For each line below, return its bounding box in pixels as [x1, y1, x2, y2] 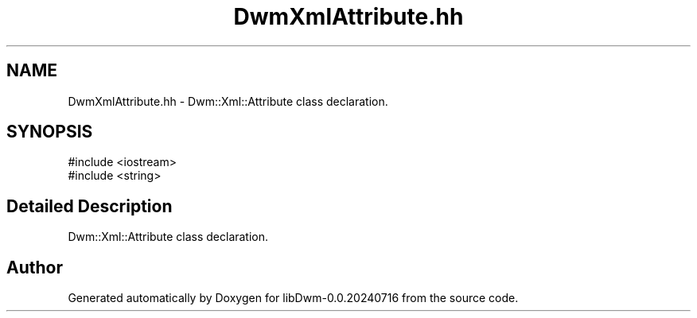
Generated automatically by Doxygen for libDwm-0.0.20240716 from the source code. [68, 291, 519, 305]
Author [6, 257, 63, 277]
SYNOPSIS [6, 122, 93, 142]
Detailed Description [6, 196, 173, 216]
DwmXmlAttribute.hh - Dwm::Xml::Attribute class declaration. [68, 94, 388, 108]
